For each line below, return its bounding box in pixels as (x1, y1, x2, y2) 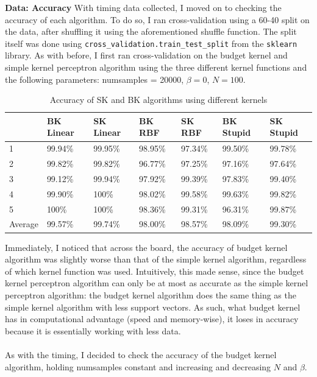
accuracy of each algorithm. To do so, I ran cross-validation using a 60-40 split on (5, 13, 310, 26)
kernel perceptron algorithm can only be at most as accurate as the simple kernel (5, 277, 308, 289)
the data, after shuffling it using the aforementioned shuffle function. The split (5, 25, 297, 38)
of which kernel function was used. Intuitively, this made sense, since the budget (5, 264, 304, 277)
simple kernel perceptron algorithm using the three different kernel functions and (5, 61, 307, 74)
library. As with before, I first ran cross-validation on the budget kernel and (5, 49, 288, 62)
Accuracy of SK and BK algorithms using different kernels (49, 93, 268, 106)
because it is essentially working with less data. (5, 324, 181, 337)
